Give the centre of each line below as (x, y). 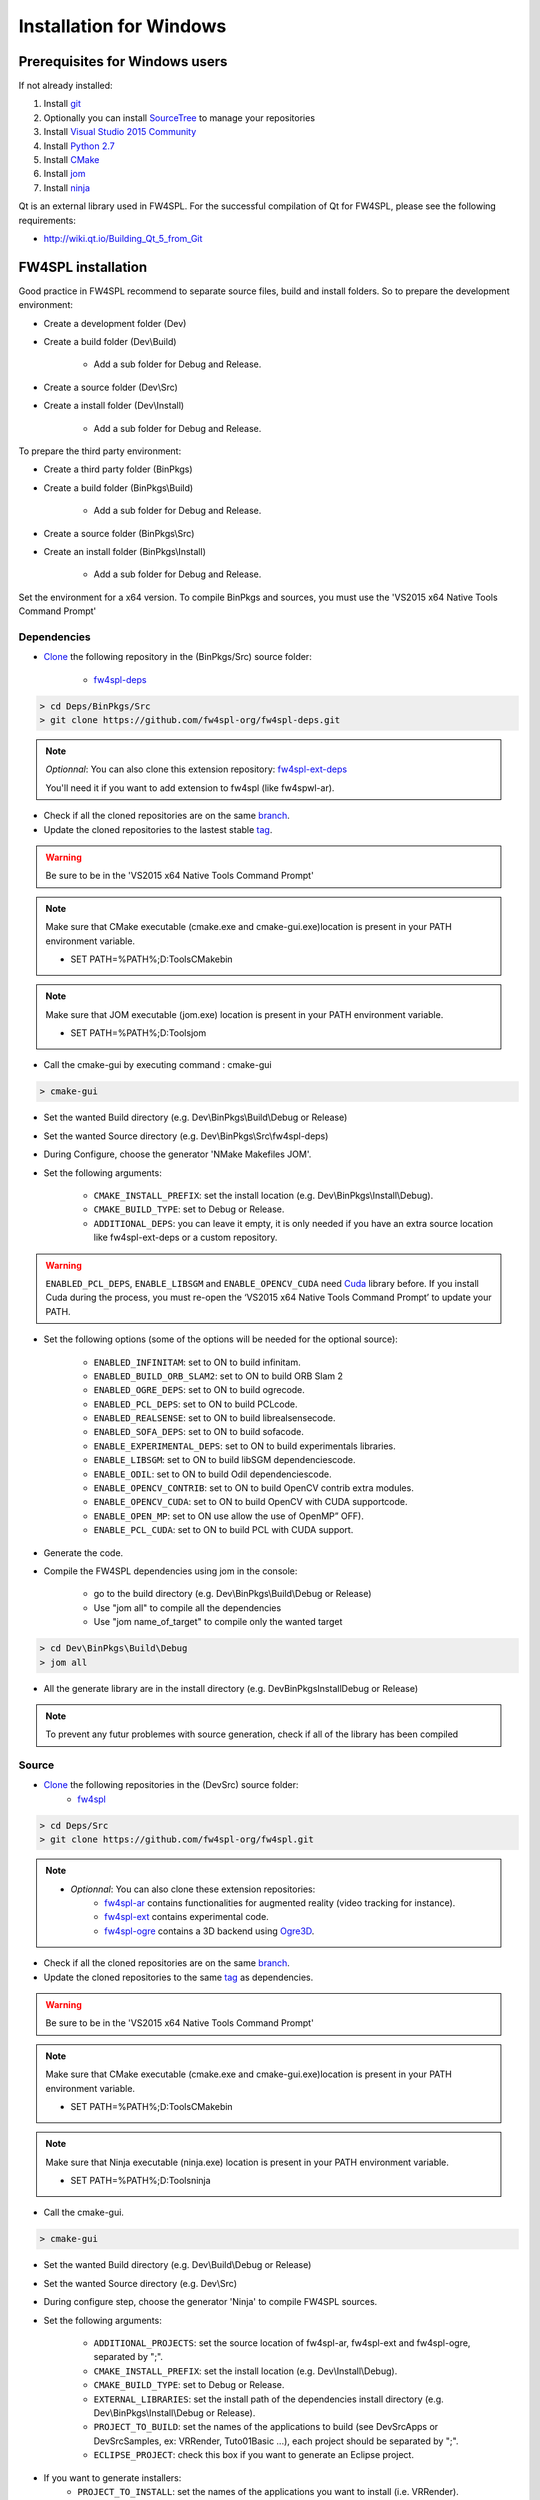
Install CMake (71, 160)
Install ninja (66, 187)
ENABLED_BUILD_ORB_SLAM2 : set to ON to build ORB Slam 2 (218, 1376)
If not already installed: (66, 86)
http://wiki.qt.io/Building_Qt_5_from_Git (123, 238)
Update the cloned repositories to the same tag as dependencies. (178, 1977)
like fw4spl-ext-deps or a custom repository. (185, 1237)
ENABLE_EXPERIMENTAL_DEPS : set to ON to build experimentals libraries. (245, 1446)
